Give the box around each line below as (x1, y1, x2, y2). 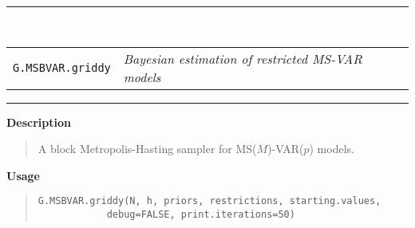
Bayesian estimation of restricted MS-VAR (123, 49, 362, 68)
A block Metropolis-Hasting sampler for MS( (38, 140, 257, 157)
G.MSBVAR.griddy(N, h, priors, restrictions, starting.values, (38, 195, 381, 207)
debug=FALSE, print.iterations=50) (106, 209, 295, 221)
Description (6, 113, 72, 130)
